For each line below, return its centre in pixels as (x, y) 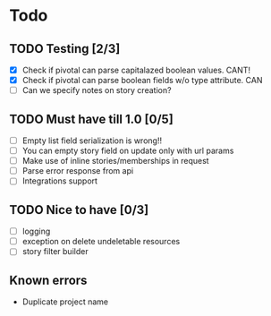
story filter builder (55, 252)
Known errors (48, 280)
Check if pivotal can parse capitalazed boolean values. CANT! (136, 70)
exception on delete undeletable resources (101, 242)
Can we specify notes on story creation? (97, 90)
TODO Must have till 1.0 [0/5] (92, 119)
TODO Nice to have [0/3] (79, 210)
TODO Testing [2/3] (65, 49)
